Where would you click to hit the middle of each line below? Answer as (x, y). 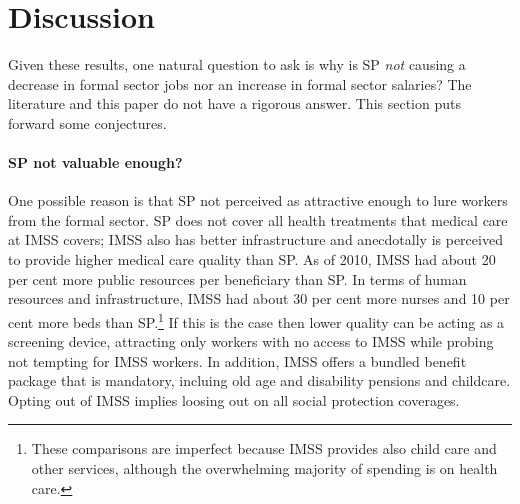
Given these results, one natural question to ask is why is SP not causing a (237, 64)
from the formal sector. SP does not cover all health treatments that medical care (258, 219)
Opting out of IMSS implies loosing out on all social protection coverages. (234, 399)
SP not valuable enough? (95, 162)
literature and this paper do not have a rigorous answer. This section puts (234, 103)
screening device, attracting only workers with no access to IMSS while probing (251, 341)
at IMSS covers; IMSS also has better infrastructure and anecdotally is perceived (255, 239)
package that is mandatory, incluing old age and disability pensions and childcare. (259, 380)
